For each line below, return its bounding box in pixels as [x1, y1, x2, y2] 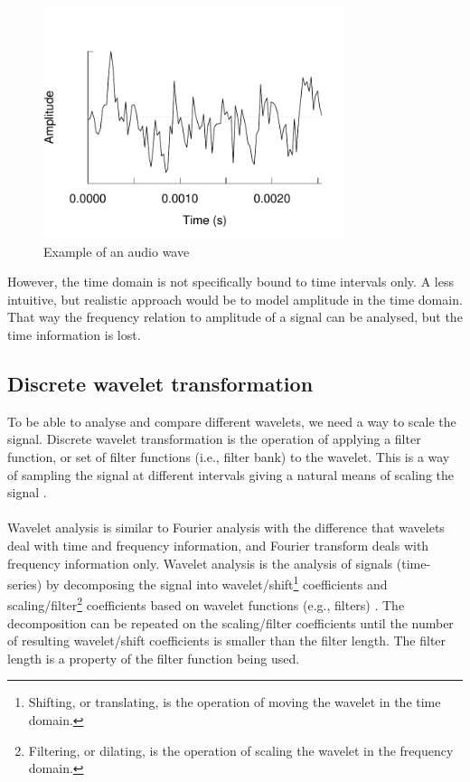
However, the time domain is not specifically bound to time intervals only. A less [7, 272, 454, 291]
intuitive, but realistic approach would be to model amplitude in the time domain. [7, 289, 463, 308]
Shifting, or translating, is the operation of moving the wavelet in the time [28, 692, 441, 711]
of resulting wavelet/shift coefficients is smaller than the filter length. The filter [7, 631, 446, 650]
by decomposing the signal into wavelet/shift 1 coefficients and [45, 572, 388, 593]
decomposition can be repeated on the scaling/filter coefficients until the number [7, 613, 454, 632]
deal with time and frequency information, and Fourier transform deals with [7, 535, 429, 554]
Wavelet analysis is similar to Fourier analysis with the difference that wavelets [7, 518, 445, 537]
